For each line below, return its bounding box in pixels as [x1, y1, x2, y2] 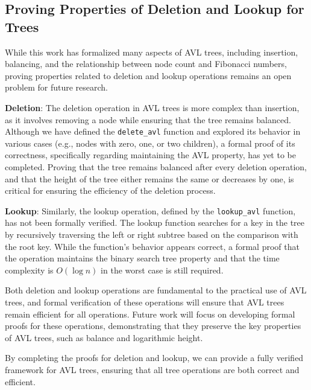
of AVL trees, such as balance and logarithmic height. [5, 331, 203, 344]
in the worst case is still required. [101, 263, 224, 276]
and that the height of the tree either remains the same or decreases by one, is [5, 172, 294, 185]
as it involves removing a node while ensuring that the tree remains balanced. [5, 113, 291, 126]
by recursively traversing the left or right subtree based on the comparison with [5, 228, 298, 241]
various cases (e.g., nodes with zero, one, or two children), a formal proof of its [5, 136, 295, 149]
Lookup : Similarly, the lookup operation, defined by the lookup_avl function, [5, 204, 296, 217]
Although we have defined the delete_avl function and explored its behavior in [5, 125, 301, 138]
